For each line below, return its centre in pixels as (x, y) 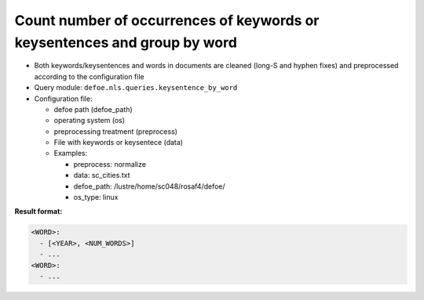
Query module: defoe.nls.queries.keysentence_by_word (136, 88)
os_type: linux (96, 197)
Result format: (38, 211)
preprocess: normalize (110, 164)
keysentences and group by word (126, 42)
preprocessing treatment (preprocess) (116, 131)
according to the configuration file (89, 76)
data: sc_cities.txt (102, 175)
